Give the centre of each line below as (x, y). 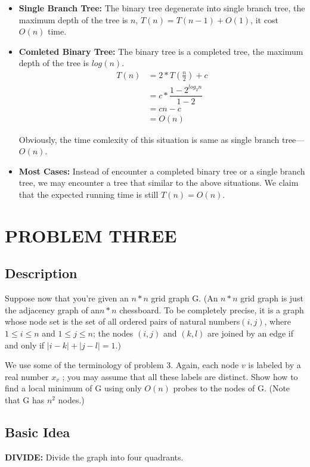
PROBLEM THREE (91, 235)
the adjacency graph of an (52, 309)
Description (41, 273)
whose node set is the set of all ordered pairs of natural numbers (123, 321)
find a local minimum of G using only (73, 388)
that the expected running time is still (89, 194)
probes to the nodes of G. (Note (232, 388)
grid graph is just (272, 298)
